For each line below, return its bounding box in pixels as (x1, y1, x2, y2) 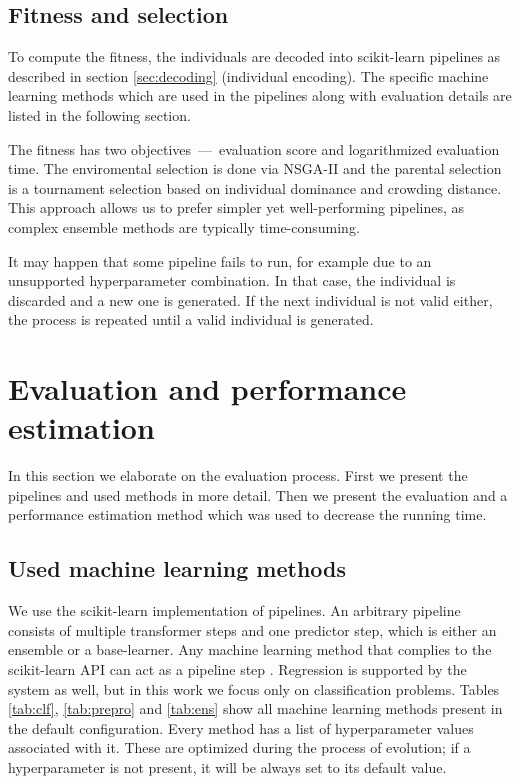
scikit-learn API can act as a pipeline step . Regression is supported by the (8, 659, 467, 679)
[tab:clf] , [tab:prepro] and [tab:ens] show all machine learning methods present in (8, 698, 503, 719)
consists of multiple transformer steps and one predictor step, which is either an (8, 619, 497, 640)
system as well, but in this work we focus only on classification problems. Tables (8, 678, 500, 699)
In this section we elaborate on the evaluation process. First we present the (8, 465, 468, 486)
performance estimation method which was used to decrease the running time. (8, 504, 487, 525)
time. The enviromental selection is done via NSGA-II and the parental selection (8, 158, 502, 179)
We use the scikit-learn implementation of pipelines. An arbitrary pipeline (8, 600, 461, 621)
